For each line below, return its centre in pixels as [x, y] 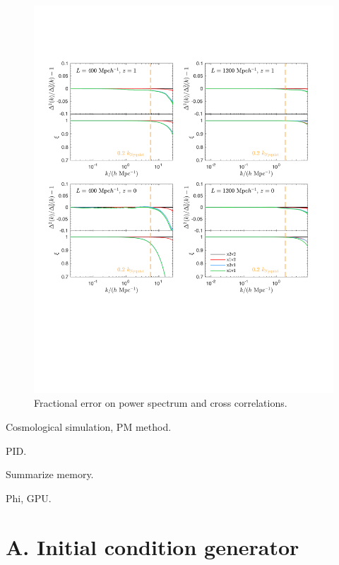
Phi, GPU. [29, 498]
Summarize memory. [50, 474]
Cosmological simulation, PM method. [89, 427]
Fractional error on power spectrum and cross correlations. [161, 403]
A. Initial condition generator [153, 546]
